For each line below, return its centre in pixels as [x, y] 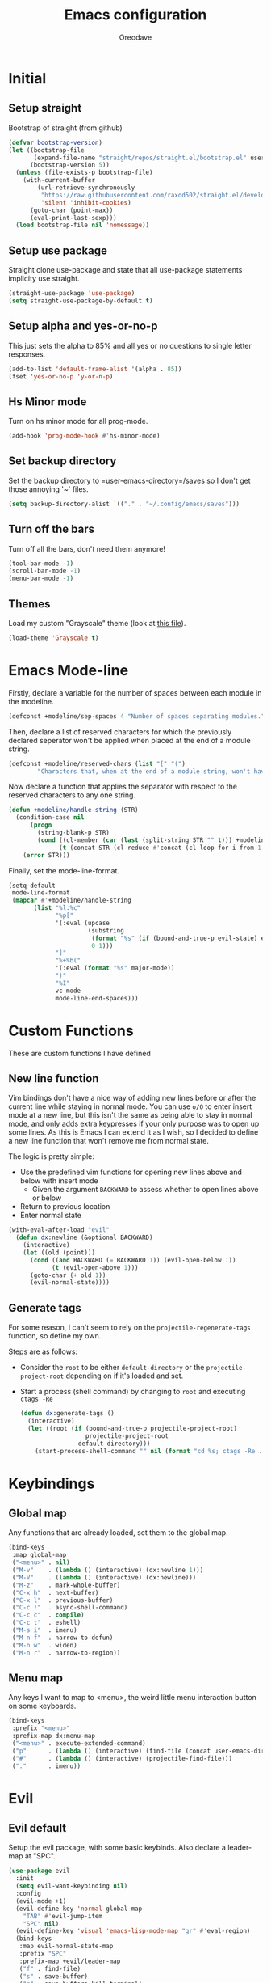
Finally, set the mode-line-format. [64, 870]
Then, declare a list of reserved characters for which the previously [120, 731]
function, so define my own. [55, 1336]
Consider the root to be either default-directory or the [112, 1368]
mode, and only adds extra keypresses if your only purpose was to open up [134, 1124]
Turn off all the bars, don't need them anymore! [87, 548]
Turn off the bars [52, 529]
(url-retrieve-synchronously [86, 188]
